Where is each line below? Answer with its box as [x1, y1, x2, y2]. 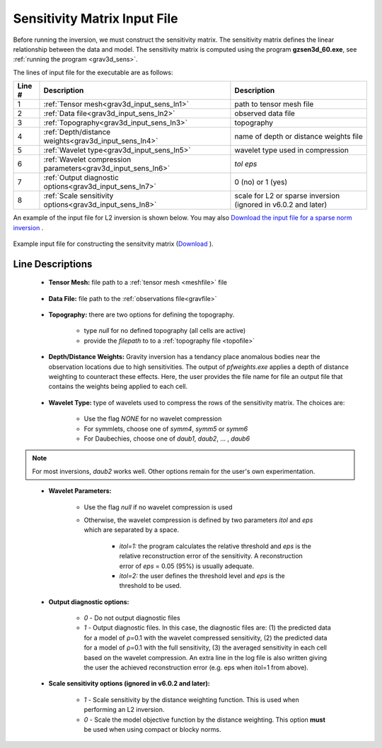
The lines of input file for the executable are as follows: [13, 68, 173, 76]
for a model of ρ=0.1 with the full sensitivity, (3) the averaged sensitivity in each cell [83, 643, 327, 652]
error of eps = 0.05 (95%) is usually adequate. [119, 562, 255, 570]
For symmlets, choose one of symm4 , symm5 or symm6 [83, 424, 248, 433]
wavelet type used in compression [234, 145, 349, 155]
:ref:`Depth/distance [43, 127, 111, 137]
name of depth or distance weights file [234, 132, 364, 142]
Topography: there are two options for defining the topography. [48, 310, 235, 319]
